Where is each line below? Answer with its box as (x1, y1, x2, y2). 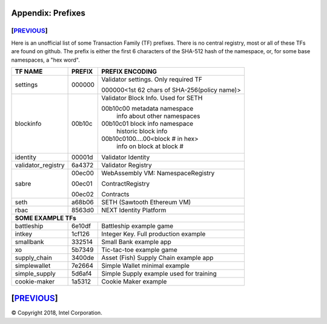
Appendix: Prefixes (11, 8, 86, 18)
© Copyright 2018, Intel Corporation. (11, 309, 102, 317)
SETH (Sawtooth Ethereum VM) (101, 198, 191, 206)
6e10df (71, 221, 91, 230)
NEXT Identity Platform (101, 206, 167, 214)
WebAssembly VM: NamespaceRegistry (101, 169, 215, 177)
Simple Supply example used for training (101, 269, 217, 277)
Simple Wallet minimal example (101, 261, 190, 270)
